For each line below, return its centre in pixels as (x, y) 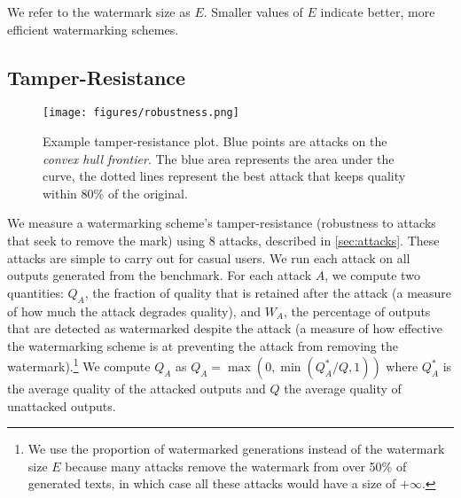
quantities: (35, 292)
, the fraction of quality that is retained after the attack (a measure (268, 292)
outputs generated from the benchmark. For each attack (160, 275)
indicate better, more (378, 12)
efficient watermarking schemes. (93, 29)
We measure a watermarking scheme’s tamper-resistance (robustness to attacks (222, 223)
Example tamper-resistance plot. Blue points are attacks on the (215, 141)
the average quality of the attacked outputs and (137, 389)
